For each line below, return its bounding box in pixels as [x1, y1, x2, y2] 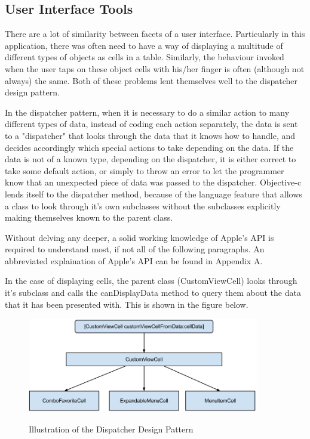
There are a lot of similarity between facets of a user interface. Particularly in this [5, 27, 305, 40]
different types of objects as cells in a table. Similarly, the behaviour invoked [5, 51, 284, 63]
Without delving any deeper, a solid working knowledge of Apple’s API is [5, 231, 274, 243]
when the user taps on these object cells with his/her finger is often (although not [5, 62, 305, 75]
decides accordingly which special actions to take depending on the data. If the [5, 141, 294, 153]
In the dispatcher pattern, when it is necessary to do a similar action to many [5, 106, 290, 118]
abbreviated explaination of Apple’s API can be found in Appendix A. [5, 254, 263, 267]
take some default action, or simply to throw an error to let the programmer [5, 164, 284, 177]
